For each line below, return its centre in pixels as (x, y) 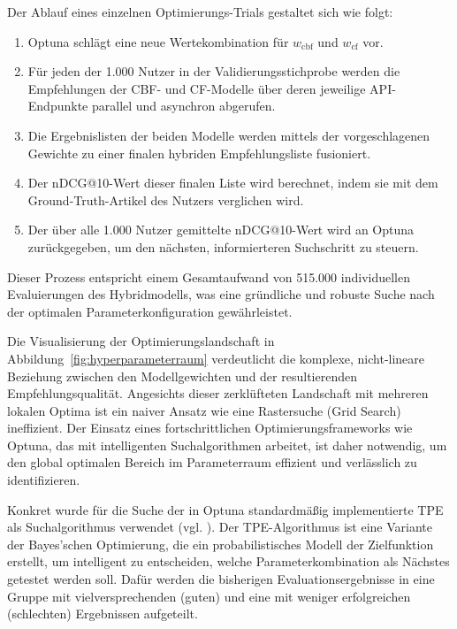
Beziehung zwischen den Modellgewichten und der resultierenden (182, 376)
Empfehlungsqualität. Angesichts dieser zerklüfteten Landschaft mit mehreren (218, 393)
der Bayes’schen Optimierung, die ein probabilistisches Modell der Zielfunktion (221, 544)
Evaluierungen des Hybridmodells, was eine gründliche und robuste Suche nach (221, 294)
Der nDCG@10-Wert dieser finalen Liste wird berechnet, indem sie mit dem (233, 183)
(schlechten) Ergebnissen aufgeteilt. (103, 614)
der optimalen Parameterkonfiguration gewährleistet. (150, 311)
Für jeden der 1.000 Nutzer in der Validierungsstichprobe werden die (214, 71)
